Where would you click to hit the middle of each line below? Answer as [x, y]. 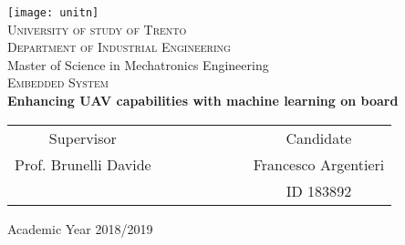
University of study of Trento [97, 29]
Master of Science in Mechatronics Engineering [138, 64]
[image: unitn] [53, 13]
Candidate [319, 138]
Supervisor [83, 138]
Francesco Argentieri [319, 164]
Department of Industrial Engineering [119, 47]
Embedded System [58, 82]
